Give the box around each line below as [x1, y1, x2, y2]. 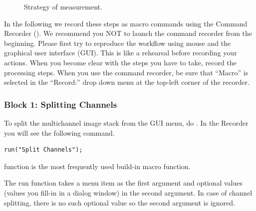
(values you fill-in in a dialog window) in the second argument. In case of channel [4, 187, 253, 198]
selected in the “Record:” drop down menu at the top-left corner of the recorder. [4, 77, 250, 87]
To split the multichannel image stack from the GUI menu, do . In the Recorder [4, 117, 249, 128]
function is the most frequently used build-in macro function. [4, 161, 191, 171]
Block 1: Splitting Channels [4, 98, 117, 110]
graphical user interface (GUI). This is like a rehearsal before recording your [4, 47, 237, 58]
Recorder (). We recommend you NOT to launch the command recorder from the [4, 28, 253, 38]
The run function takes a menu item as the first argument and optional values [4, 178, 243, 188]
